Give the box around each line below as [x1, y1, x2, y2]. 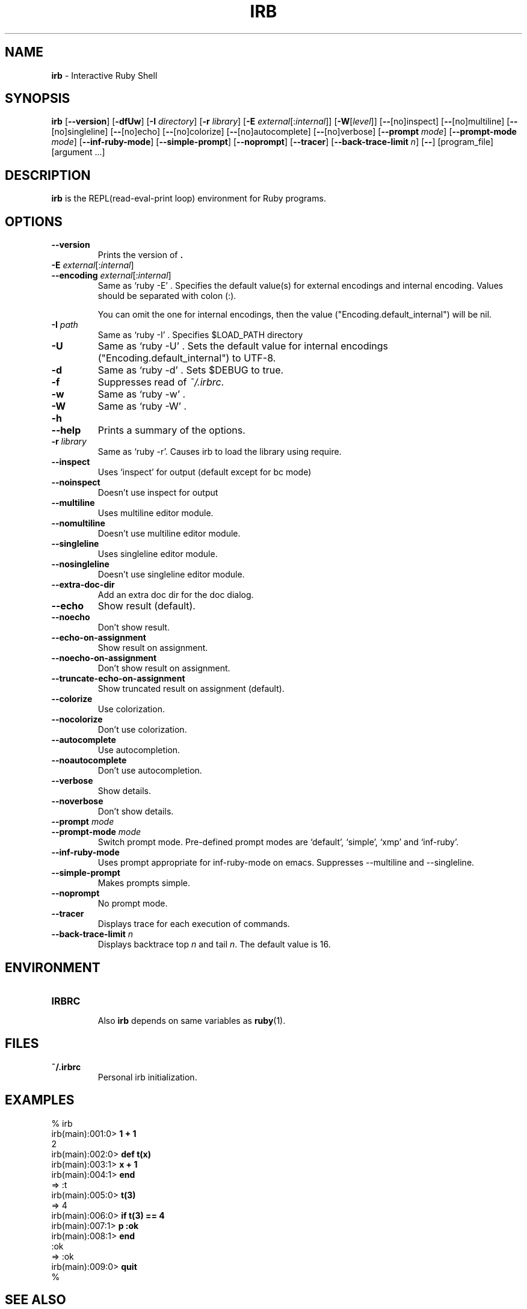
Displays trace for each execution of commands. [97, 919, 290, 929]
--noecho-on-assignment [51, 653, 157, 664]
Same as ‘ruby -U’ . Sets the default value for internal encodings [97, 340, 389, 353]
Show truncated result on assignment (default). [97, 683, 285, 694]
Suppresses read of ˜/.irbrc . [97, 376, 224, 389]
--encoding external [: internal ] [51, 270, 171, 281]
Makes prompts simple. [97, 878, 190, 889]
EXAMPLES [5, 1092, 75, 1108]
